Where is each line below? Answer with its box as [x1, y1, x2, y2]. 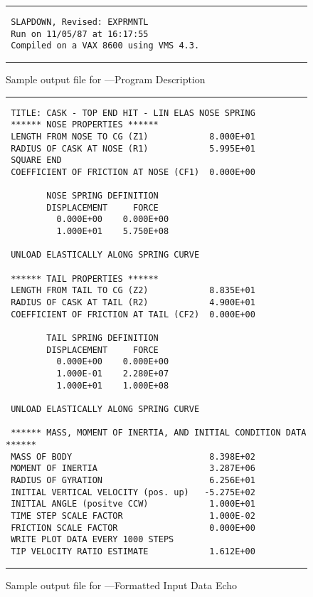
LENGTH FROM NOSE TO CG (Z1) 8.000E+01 [11, 131, 255, 142]
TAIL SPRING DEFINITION [46, 333, 159, 344]
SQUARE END [11, 155, 62, 166]
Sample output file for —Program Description [6, 71, 206, 86]
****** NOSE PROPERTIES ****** [11, 120, 159, 130]
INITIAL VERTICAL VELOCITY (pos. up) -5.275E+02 [11, 487, 255, 497]
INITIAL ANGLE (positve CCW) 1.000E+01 [11, 499, 255, 509]
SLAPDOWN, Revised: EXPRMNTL [11, 17, 149, 27]
